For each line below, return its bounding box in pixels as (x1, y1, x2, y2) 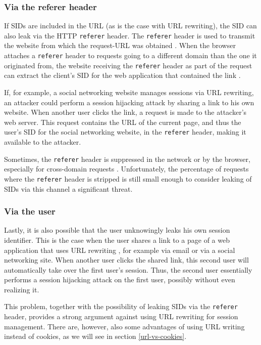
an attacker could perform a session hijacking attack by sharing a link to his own (4, 97, 254, 107)
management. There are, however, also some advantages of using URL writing (4, 321, 245, 331)
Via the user (4, 205, 56, 218)
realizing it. (4, 284, 39, 294)
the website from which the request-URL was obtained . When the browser (4, 40, 236, 51)
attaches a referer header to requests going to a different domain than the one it (4, 50, 257, 61)
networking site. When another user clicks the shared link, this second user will (4, 254, 249, 265)
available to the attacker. (4, 137, 81, 147)
